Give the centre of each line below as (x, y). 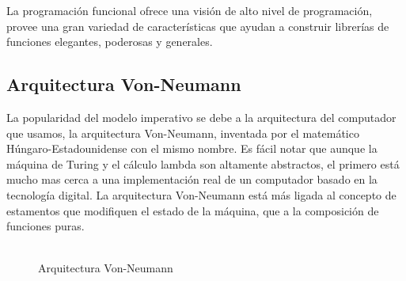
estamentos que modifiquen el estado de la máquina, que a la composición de (193, 210)
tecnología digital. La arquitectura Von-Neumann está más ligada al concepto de (201, 194)
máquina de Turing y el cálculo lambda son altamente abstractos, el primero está (203, 163)
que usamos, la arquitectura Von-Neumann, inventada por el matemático (183, 133)
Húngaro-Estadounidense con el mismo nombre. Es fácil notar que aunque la (192, 148)
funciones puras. (46, 226)
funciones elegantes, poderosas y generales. (110, 42)
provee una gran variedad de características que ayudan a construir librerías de (198, 26)
